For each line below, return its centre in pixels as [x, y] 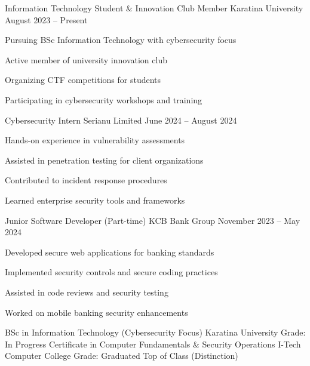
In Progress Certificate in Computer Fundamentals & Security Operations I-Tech [153, 344]
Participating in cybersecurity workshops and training [104, 99]
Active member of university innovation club [86, 59]
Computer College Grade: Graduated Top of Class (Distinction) [122, 356]
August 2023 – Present [46, 19]
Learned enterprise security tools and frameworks [95, 200]
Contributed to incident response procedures [86, 180]
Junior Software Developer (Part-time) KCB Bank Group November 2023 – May [153, 220]
